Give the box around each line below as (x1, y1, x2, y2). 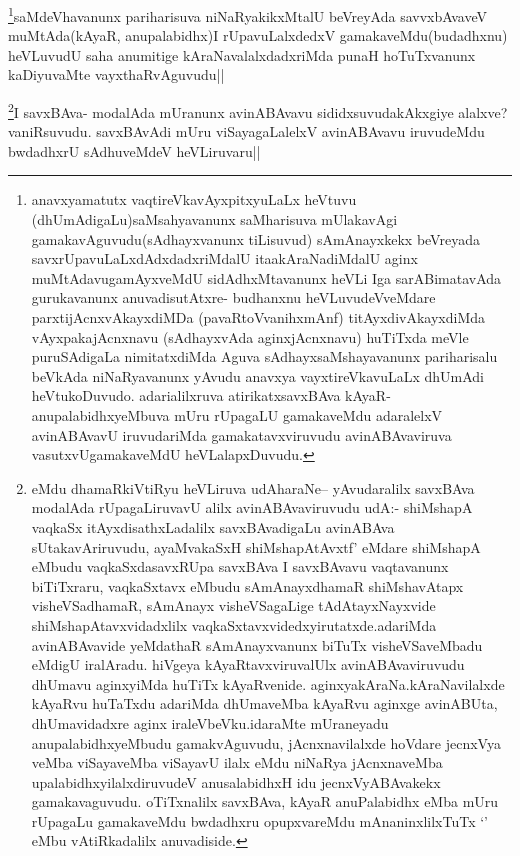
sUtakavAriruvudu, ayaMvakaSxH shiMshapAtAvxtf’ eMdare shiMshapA (31, 536, 481, 557)
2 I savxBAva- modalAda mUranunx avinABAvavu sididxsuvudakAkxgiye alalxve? (8, 99, 508, 122)
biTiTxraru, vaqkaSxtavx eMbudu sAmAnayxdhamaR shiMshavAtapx (31, 575, 464, 596)
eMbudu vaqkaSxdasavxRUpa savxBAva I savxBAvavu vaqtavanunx (31, 556, 449, 577)
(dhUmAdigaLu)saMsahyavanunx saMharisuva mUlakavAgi (31, 209, 398, 230)
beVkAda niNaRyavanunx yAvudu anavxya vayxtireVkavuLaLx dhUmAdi (31, 365, 484, 386)
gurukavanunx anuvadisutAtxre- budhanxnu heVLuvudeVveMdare (31, 287, 436, 308)
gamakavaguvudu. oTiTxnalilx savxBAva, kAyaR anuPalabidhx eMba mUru (31, 791, 499, 812)
